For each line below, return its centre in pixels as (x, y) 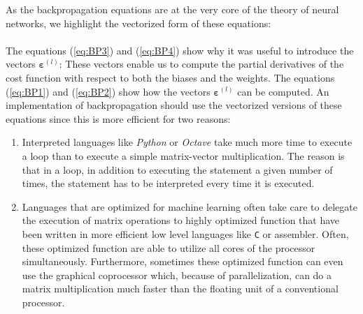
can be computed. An (283, 91)
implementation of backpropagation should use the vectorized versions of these (174, 105)
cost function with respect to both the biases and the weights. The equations (170, 77)
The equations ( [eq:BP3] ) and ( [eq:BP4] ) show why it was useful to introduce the (180, 50)
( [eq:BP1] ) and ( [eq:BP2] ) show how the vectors (108, 91)
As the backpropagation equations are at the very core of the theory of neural (172, 9)
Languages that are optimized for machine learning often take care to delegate (190, 206)
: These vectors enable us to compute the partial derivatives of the (201, 64)
